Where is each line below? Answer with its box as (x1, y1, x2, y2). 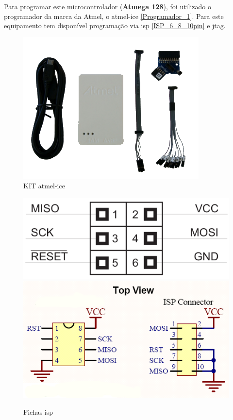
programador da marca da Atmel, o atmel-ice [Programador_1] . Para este (4, 11, 224, 21)
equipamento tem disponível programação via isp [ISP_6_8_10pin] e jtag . (4, 20, 226, 31)
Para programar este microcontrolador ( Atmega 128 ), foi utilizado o (4, 1, 211, 11)
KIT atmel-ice (23, 181, 65, 191)
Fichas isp (23, 406, 53, 417)
